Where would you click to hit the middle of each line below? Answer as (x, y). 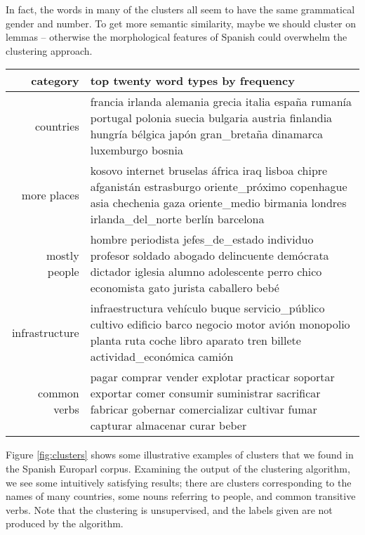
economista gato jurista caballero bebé (185, 288)
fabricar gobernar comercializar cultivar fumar (204, 409)
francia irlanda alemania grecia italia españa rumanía (221, 102)
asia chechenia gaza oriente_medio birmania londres (218, 203)
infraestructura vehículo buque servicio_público (207, 308)
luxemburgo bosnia (137, 150)
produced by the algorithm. (65, 523)
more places (50, 194)
